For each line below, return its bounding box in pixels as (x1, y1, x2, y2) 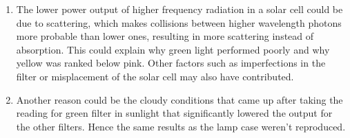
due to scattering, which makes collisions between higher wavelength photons (16, 15, 342, 30)
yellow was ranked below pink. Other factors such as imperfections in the (16, 56, 326, 70)
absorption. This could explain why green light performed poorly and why (16, 42, 330, 56)
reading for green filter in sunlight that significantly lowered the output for (16, 106, 333, 120)
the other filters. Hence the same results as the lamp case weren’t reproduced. (16, 119, 346, 133)
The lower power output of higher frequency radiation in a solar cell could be (16, 2, 343, 16)
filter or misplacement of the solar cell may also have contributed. (16, 69, 294, 83)
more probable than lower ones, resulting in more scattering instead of (16, 29, 314, 43)
